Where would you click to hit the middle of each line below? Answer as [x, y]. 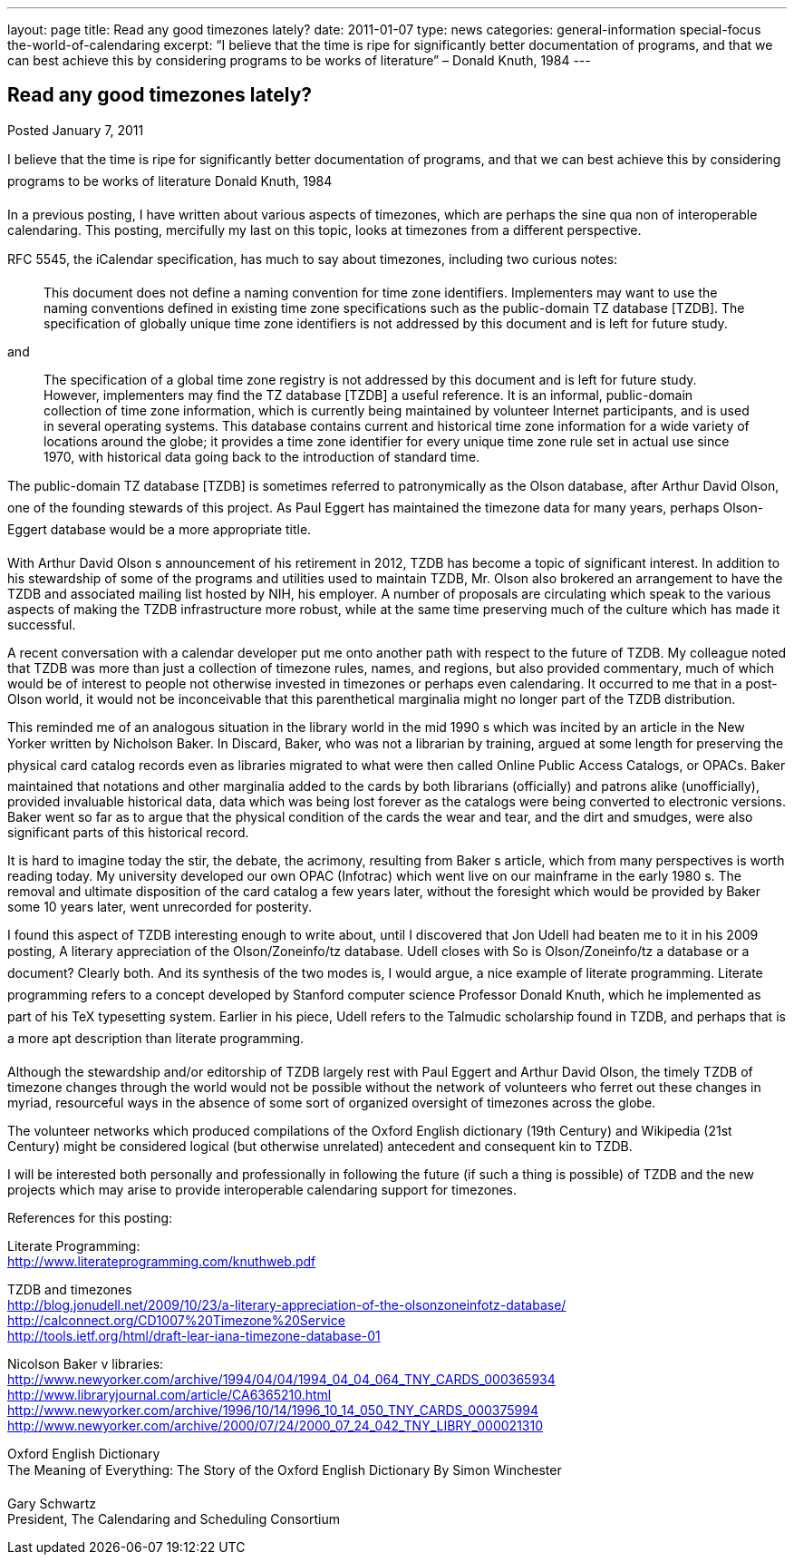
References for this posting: [90, 1217]
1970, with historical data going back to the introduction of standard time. [262, 456]
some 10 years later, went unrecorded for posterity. [160, 906]
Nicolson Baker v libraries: [86, 1363]
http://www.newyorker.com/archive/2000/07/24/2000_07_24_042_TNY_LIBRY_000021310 [276, 1425]
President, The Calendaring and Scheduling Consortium [174, 1518]
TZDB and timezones [70, 1289]
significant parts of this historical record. [128, 832]
